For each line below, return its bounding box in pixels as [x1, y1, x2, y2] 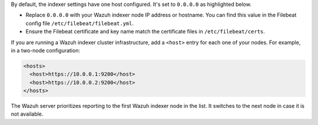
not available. [11, 110, 44, 117]
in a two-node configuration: [11, 47, 81, 54]
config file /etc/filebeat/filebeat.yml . [25, 19, 134, 26]
